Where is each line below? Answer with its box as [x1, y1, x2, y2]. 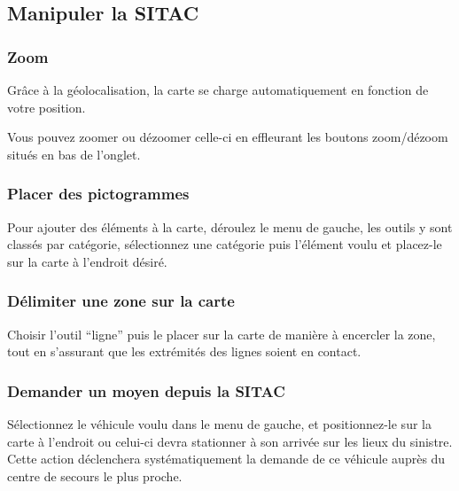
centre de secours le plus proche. [7, 466, 183, 485]
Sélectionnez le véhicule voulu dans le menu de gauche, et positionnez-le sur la [7, 415, 432, 433]
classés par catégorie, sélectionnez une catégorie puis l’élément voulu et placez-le [7, 235, 442, 253]
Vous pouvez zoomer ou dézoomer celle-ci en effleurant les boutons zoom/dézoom [7, 128, 448, 146]
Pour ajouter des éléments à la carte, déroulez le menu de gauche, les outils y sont [7, 217, 453, 236]
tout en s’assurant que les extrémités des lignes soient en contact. [7, 342, 362, 361]
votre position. [7, 97, 86, 116]
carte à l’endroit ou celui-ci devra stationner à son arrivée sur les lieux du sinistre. [7, 432, 453, 450]
